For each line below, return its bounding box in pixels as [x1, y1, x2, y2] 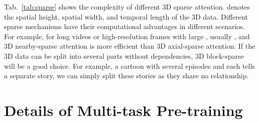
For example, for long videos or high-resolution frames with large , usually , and [4, 31, 250, 41]
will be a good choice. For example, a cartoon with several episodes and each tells [4, 60, 255, 71]
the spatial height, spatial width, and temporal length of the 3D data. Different [4, 11, 248, 22]
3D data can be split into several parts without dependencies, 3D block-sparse [4, 50, 244, 61]
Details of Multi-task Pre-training [4, 99, 243, 120]
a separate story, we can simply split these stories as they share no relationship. [4, 70, 249, 81]
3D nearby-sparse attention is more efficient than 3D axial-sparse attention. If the [4, 41, 255, 51]
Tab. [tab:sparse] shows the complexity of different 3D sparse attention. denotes [4, 2, 250, 12]
